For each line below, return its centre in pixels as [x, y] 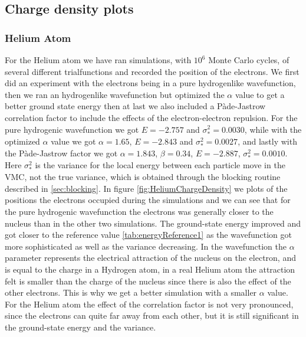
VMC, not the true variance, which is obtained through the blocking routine [143, 177]
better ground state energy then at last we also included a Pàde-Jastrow [135, 106]
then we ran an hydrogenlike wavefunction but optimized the [115, 94]
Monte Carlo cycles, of [249, 60]
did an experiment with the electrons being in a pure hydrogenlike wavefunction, [150, 83]
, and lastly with [267, 141]
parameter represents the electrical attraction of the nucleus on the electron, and [150, 258]
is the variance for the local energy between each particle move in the [160, 165]
